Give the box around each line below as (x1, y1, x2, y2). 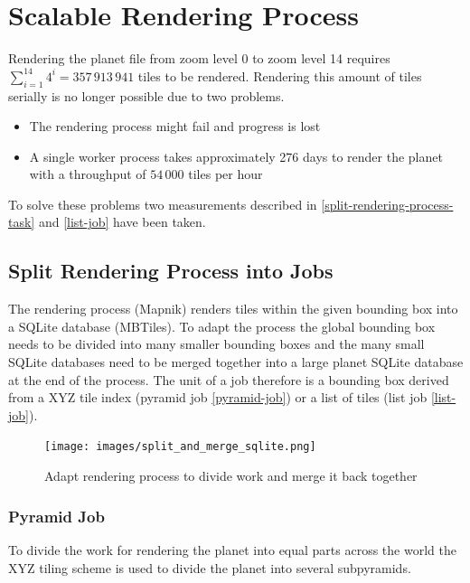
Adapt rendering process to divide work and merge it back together (44, 466, 418, 485)
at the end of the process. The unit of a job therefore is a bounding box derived (8, 370, 449, 389)
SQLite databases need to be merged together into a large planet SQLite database (8, 353, 464, 371)
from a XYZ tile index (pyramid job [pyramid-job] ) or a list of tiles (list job (8, 388, 428, 407)
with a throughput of (29, 165, 146, 183)
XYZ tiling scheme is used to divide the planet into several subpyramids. (8, 558, 411, 577)
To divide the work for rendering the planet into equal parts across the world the (8, 540, 456, 559)
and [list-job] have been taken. (38, 212, 206, 231)
